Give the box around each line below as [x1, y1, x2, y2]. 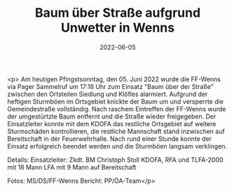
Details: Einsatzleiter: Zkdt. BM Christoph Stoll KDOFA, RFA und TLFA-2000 [7, 156, 224, 164]
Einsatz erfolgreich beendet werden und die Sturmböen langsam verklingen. [7, 142, 228, 150]
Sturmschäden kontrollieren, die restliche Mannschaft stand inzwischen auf [7, 127, 226, 135]
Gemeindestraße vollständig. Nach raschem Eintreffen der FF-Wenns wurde [7, 104, 226, 113]
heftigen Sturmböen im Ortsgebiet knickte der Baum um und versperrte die [7, 97, 224, 106]
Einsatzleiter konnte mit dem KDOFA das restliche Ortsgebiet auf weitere [7, 119, 216, 128]
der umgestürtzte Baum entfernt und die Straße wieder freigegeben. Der [7, 112, 216, 121]
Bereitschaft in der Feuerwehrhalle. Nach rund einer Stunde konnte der [7, 135, 212, 143]
